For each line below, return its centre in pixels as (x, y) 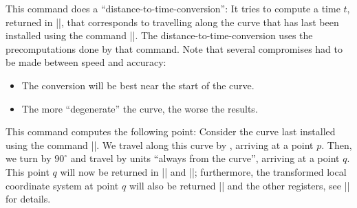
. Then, (337, 145)
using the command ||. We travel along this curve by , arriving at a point (160, 145)
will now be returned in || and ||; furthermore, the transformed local (203, 171)
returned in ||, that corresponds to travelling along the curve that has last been (172, 22)
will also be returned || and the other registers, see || (239, 185)
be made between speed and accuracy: (86, 62)
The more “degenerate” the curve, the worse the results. (140, 108)
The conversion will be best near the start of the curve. (138, 85)
